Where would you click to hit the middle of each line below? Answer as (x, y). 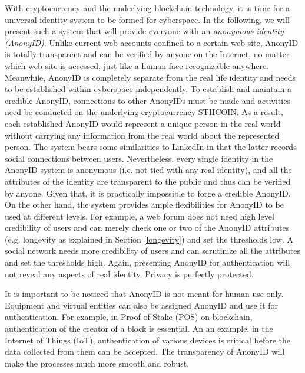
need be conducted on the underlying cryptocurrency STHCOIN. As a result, (144, 112)
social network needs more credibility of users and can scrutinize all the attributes (152, 251)
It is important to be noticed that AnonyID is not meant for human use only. (144, 294)
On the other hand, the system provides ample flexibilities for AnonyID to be (144, 205)
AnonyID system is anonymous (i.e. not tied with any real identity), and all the (148, 170)
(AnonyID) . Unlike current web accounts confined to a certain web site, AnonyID (152, 42)
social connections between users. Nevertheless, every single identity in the (139, 158)
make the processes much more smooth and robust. (97, 363)
